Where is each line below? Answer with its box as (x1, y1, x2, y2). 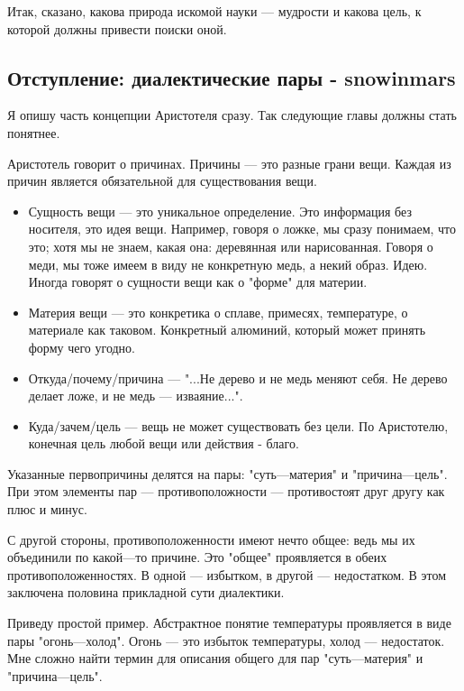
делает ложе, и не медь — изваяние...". (28, 386, 243, 405)
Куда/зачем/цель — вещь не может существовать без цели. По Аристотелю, (28, 416, 449, 435)
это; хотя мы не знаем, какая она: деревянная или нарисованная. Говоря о (28, 236, 433, 255)
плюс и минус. (7, 500, 87, 519)
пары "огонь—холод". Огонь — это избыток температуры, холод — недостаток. (7, 631, 445, 650)
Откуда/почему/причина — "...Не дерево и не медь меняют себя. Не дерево (28, 368, 448, 387)
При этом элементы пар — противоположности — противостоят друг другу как (7, 482, 445, 501)
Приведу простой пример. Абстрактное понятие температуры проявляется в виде (7, 613, 451, 632)
